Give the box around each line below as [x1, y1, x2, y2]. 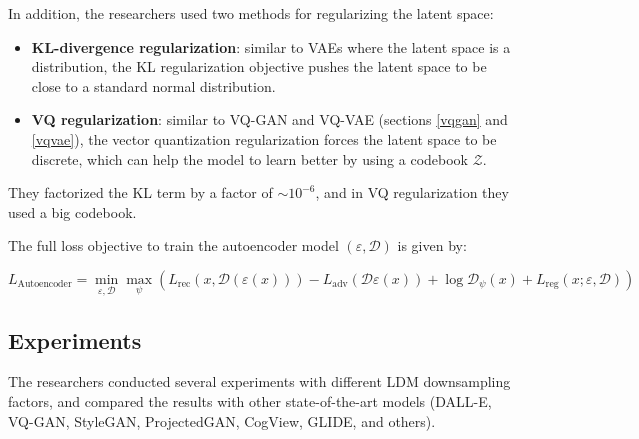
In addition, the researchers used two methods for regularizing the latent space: [8, 3, 494, 23]
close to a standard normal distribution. [31, 75, 276, 96]
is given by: [397, 235, 467, 256]
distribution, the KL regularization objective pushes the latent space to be [31, 56, 487, 77]
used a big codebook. [8, 201, 137, 222]
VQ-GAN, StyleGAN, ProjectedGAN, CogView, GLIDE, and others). [8, 410, 436, 431]
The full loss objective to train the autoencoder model [8, 235, 339, 256]
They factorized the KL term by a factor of [8, 182, 273, 203]
